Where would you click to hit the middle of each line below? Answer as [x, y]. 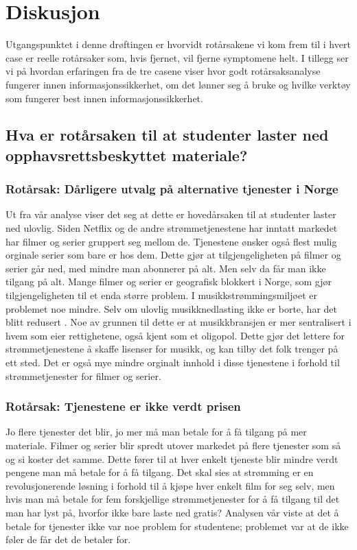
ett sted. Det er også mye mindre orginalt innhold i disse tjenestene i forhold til [173, 362]
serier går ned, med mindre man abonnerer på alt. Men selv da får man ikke [166, 268]
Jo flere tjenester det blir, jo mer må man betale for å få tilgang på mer [156, 432]
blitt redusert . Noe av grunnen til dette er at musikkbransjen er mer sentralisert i [178, 322]
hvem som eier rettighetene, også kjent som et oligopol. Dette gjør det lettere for [175, 335]
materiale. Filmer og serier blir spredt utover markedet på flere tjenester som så [173, 445]
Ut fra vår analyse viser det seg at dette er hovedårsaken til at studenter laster [171, 214]
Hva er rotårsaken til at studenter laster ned [167, 135]
